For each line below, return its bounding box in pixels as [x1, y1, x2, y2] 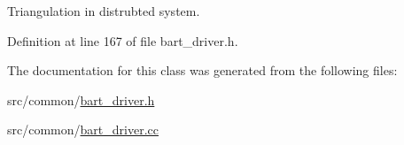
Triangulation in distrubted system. [7, 2, 200, 19]
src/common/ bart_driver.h [7, 90, 155, 109]
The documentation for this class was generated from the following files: [7, 61, 398, 80]
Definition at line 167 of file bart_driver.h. [7, 31, 238, 50]
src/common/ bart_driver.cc [7, 120, 159, 139]
